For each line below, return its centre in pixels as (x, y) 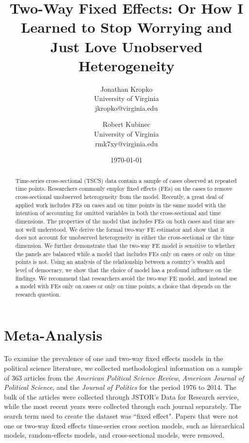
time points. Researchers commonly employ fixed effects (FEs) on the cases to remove (124, 189)
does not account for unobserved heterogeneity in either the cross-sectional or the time (125, 237)
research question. (38, 294)
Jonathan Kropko (126, 89)
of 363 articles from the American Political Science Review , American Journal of (124, 377)
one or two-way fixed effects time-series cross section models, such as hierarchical (124, 425)
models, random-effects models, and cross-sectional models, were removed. (114, 435)
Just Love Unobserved (126, 46)
